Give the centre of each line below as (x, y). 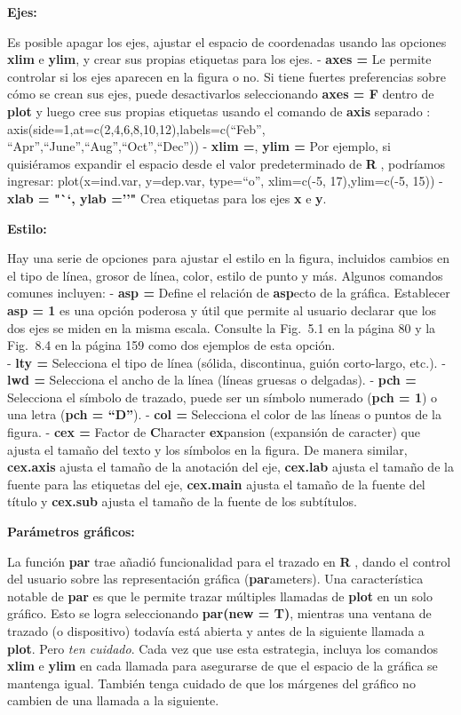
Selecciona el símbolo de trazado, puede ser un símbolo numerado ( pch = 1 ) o (223, 397)
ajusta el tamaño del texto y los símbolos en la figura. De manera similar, (207, 449)
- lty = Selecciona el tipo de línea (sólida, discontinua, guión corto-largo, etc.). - (227, 362)
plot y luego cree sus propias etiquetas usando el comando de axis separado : (219, 111)
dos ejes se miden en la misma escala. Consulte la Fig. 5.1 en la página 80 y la (222, 327)
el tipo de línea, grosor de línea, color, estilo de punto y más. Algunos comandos (225, 275)
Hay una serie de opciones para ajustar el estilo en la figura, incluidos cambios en (228, 258)
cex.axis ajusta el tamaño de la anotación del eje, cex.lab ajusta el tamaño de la (230, 467)
